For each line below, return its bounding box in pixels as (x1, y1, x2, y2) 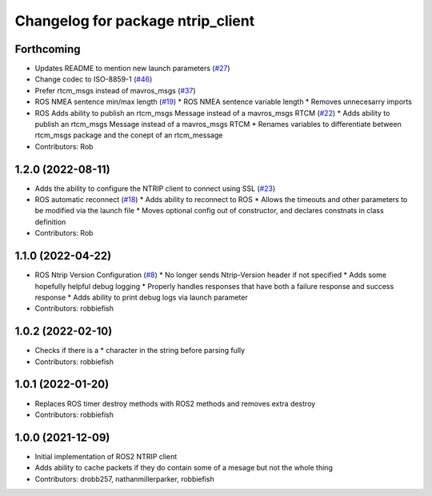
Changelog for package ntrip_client (14, 12, 255, 30)
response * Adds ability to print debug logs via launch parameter (34, 292, 248, 302)
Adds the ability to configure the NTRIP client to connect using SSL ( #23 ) (34, 184, 276, 193)
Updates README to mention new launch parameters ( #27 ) (34, 64, 231, 73)
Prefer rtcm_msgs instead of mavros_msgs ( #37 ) (34, 85, 196, 95)
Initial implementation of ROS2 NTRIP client (34, 451, 178, 461)
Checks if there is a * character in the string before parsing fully (34, 346, 246, 355)
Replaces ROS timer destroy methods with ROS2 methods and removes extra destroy (34, 399, 316, 408)
